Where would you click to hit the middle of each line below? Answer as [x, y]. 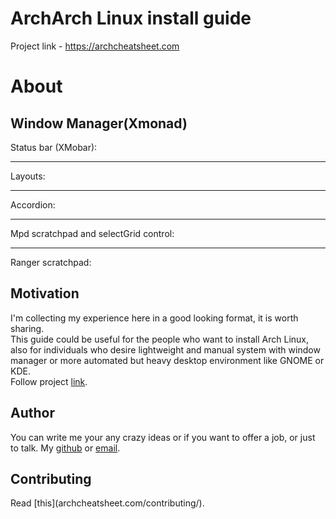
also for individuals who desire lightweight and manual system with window [165, 349]
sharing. [27, 328]
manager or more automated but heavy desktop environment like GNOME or [167, 360]
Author [32, 413]
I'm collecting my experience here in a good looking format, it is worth [154, 318]
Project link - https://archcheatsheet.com [95, 46]
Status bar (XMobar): [54, 147]
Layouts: [28, 176]
